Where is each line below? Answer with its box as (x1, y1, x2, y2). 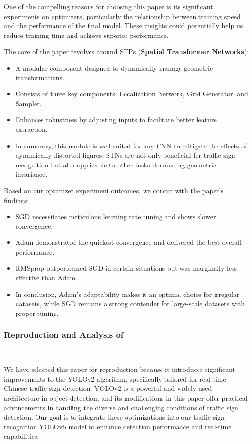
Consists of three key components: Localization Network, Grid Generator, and (15, 89, 248, 99)
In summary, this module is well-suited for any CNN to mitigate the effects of (15, 140, 247, 150)
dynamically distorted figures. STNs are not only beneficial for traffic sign (15, 150, 235, 160)
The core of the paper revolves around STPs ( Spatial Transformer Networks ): (4, 46, 249, 56)
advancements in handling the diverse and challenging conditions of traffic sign (4, 402, 238, 412)
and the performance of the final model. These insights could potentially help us (4, 20, 243, 31)
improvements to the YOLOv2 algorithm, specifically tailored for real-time (4, 373, 226, 384)
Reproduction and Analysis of (4, 329, 124, 341)
